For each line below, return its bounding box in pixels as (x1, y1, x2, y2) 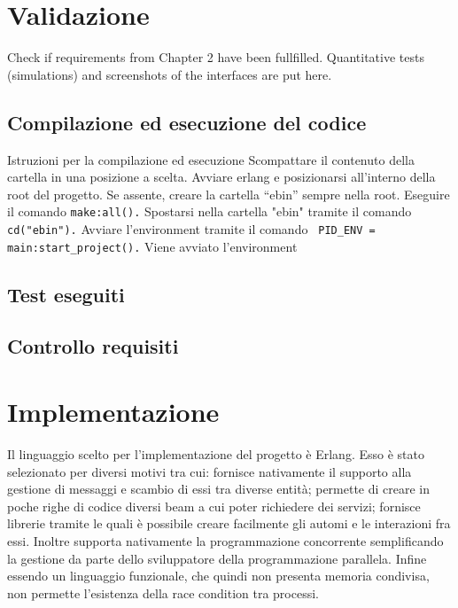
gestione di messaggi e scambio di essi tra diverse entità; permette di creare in (7, 479, 431, 498)
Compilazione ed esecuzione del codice (7, 108, 367, 136)
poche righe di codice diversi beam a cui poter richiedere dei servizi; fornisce (7, 496, 421, 515)
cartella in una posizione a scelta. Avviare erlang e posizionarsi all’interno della (7, 168, 436, 186)
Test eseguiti (7, 280, 125, 308)
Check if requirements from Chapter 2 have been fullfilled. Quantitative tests (7, 48, 424, 66)
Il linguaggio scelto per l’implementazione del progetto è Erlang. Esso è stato (7, 444, 424, 463)
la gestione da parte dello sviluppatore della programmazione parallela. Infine (7, 549, 427, 567)
